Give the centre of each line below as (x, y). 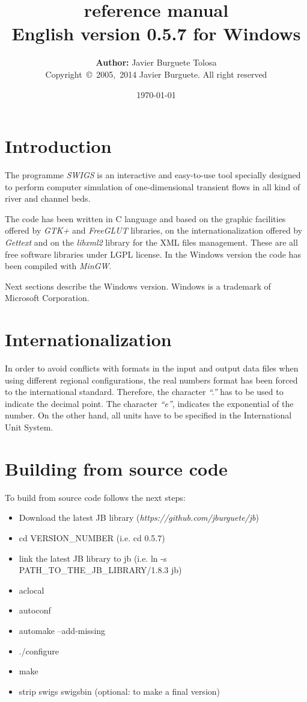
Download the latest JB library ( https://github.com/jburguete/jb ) (139, 517)
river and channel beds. (48, 198)
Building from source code (116, 468)
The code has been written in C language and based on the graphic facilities (145, 218)
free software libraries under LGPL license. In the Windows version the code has (153, 254)
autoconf (35, 610)
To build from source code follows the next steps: (95, 497)
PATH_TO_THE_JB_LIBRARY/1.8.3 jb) (100, 570)
